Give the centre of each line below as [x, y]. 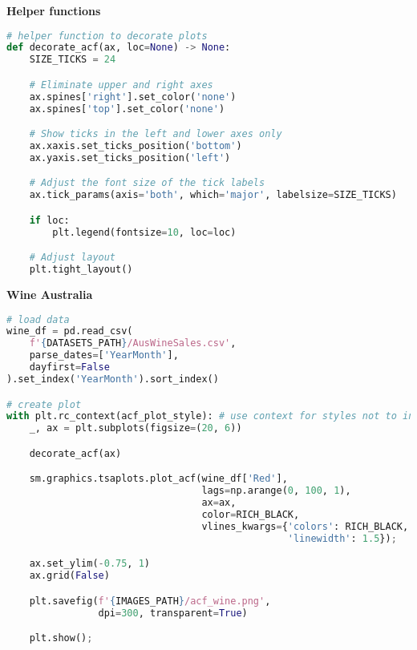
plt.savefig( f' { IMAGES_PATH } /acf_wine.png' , [150, 601]
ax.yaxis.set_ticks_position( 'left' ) [130, 157]
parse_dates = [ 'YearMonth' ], [104, 355]
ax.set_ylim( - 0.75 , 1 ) [90, 564]
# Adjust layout [73, 258]
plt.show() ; [61, 638]
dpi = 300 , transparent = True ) [173, 613]
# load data [38, 319]
